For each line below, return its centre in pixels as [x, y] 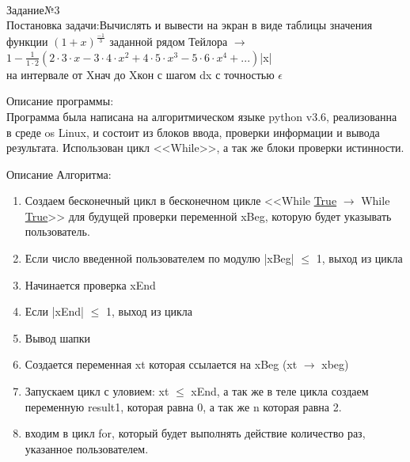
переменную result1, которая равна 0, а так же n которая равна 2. [183, 406]
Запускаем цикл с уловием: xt [97, 391]
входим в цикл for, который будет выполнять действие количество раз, [195, 433]
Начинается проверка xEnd [90, 284]
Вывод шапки [58, 337]
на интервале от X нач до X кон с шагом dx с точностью [140, 74]
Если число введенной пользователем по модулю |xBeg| [159, 258]
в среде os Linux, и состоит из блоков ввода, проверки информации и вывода [193, 132]
